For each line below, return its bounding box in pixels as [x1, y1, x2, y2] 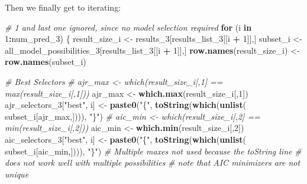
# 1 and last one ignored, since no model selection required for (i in [5, 21, 252, 33]
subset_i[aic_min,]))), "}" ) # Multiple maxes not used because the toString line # [5, 144, 302, 157]
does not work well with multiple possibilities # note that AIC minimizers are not [5, 156, 300, 169]
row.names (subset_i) [5, 55, 86, 68]
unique [5, 167, 29, 180]
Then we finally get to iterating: [5, 1, 121, 13]
